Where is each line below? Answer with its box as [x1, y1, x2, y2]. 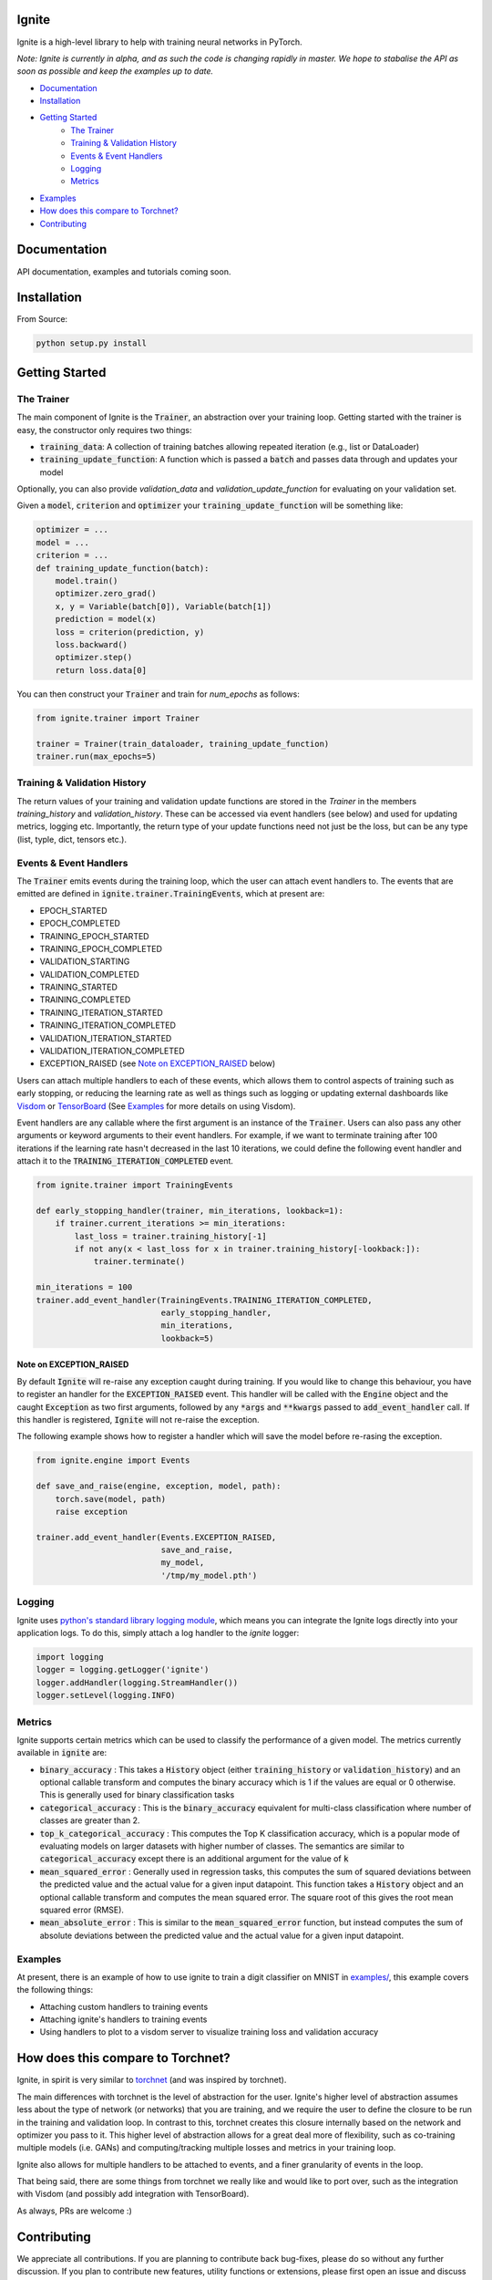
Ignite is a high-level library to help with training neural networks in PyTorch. [16, 36, 302, 47]
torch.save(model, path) [55, 1494, 167, 1504]
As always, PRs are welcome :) [16, 2205, 132, 2216]
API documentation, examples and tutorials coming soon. [16, 265, 231, 277]
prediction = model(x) [55, 614, 157, 625]
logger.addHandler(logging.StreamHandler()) [36, 1677, 239, 1687]
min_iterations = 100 [36, 1282, 133, 1292]
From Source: [16, 314, 68, 325]
